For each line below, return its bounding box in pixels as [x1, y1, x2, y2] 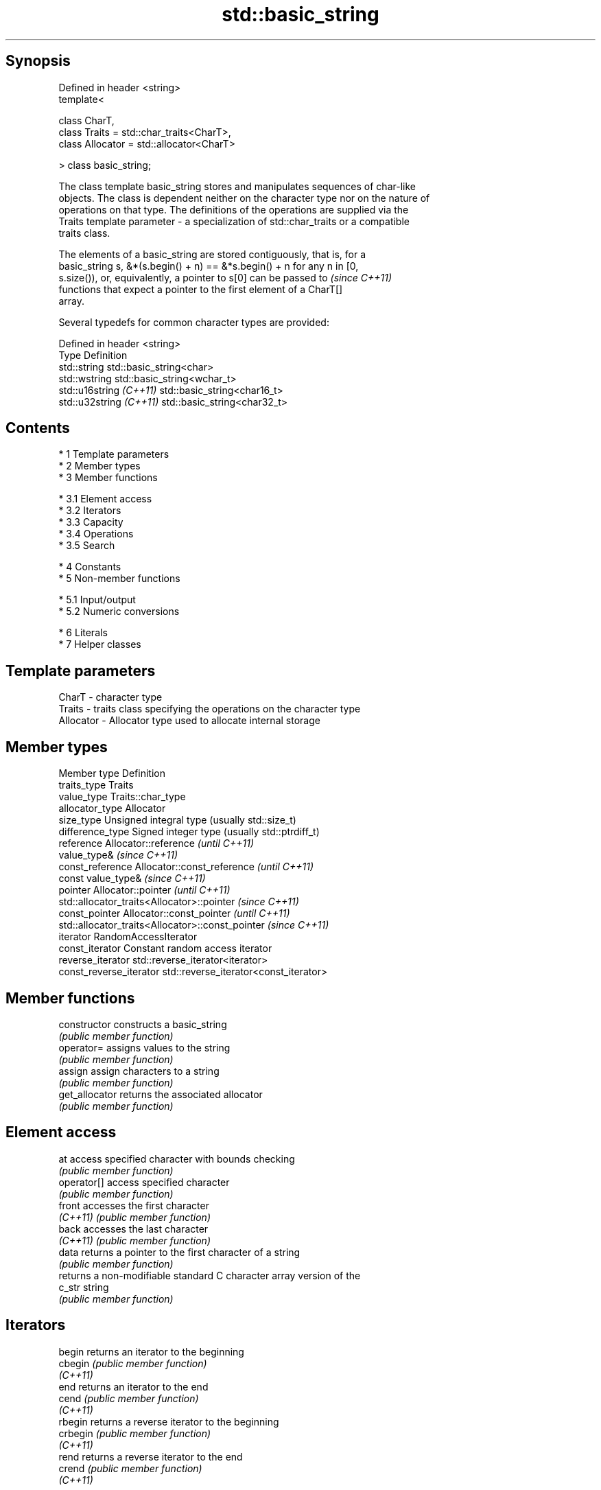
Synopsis [5, 52, 71, 70]
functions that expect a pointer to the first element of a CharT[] [58, 283, 343, 295]
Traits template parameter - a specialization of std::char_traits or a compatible [58, 215, 410, 227]
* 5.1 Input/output [58, 594, 136, 606]
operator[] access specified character [58, 1176, 230, 1188]
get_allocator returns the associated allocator [58, 1088, 263, 1100]
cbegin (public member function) [58, 1357, 207, 1369]
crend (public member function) [58, 1462, 202, 1474]
